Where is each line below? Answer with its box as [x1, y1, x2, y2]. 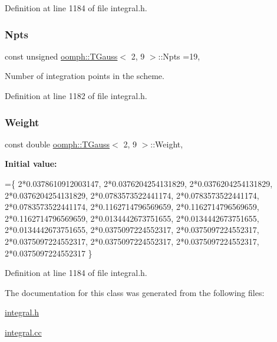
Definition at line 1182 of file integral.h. [5, 90, 147, 101]
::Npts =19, [158, 50, 200, 62]
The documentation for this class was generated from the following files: [5, 286, 265, 298]
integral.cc [5, 325, 42, 338]
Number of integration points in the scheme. [5, 70, 164, 82]
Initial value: [5, 157, 57, 170]
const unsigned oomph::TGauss [5, 50, 118, 62]
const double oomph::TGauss [5, 137, 110, 150]
